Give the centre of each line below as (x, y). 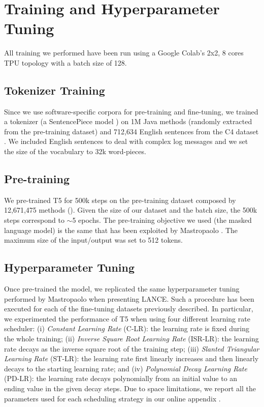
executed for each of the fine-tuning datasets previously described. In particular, (129, 309)
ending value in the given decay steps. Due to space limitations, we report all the (130, 388)
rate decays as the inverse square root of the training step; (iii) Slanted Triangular (132, 348)
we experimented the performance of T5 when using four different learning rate (127, 318)
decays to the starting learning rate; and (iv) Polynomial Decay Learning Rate (126, 368)
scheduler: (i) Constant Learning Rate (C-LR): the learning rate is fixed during (127, 328)
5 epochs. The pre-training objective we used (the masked (162, 220)
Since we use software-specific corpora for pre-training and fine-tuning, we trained (131, 111)
